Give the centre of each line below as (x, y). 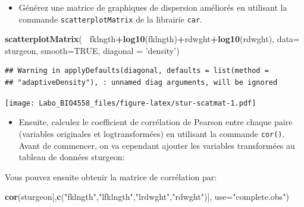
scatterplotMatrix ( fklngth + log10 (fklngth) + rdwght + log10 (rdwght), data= (152, 39)
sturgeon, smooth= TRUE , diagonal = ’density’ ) (92, 50)
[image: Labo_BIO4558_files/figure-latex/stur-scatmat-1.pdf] (131, 103)
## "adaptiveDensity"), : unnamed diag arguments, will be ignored (141, 83)
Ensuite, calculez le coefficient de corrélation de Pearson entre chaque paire (156, 122)
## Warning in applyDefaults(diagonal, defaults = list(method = (137, 71)
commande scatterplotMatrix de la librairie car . (110, 19)
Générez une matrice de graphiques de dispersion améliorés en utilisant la (153, 7)
